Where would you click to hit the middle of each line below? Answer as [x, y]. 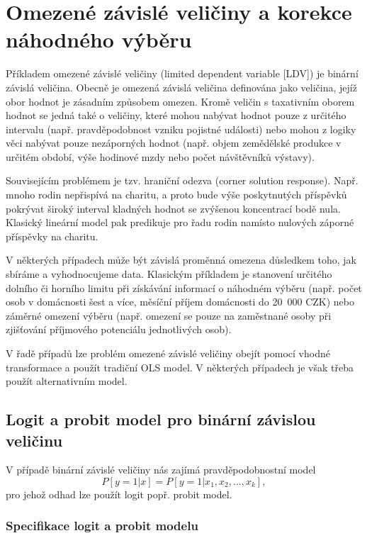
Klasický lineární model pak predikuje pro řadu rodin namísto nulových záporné [180, 222]
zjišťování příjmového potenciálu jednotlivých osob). [119, 329]
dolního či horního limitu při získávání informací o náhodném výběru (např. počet [184, 287]
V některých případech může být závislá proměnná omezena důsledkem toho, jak [181, 260]
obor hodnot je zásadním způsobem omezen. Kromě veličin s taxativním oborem [180, 101]
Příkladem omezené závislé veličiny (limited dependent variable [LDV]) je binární [182, 73]
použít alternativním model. [67, 381]
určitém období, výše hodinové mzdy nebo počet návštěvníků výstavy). [160, 156]
